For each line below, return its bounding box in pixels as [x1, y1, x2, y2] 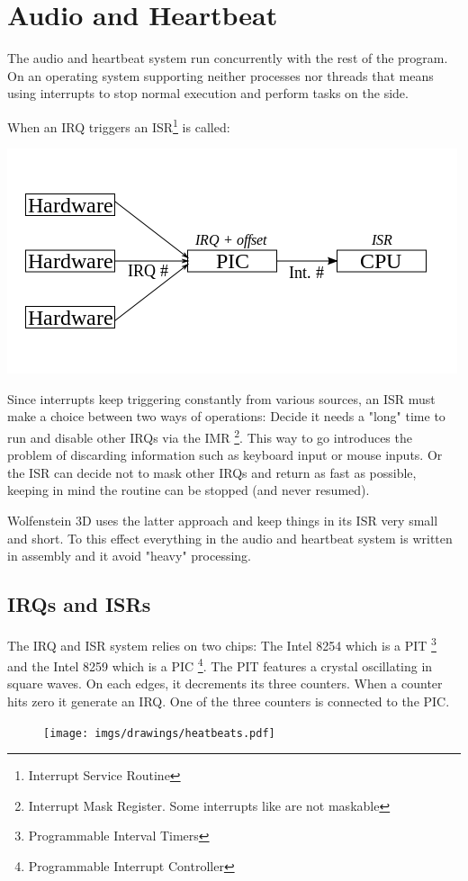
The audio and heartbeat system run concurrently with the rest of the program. [7, 49, 448, 67]
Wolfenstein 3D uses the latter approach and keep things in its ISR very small [7, 510, 438, 529]
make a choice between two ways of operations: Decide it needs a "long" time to [7, 407, 445, 426]
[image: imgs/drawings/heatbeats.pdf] [43, 726, 275, 740]
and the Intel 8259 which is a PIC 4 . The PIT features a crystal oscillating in [7, 654, 433, 675]
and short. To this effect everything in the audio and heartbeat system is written [7, 528, 453, 547]
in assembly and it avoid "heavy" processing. [7, 546, 251, 565]
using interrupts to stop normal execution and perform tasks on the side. [7, 84, 409, 103]
